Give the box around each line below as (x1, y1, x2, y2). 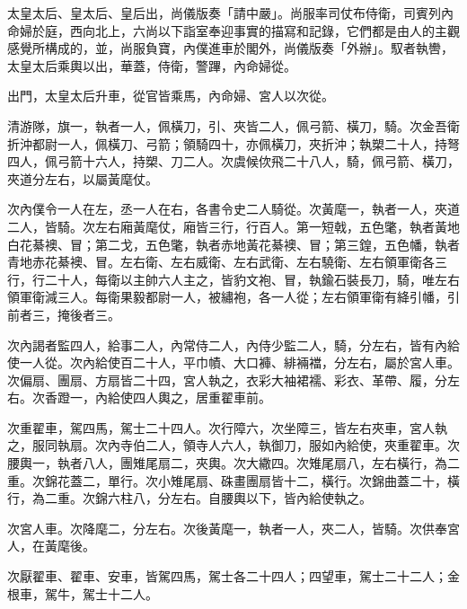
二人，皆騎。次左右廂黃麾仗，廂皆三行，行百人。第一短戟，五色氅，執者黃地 (7, 216, 460, 235)
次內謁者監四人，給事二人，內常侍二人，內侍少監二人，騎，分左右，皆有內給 (7, 335, 460, 354)
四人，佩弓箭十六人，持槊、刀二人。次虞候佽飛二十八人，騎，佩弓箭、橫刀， (7, 152, 460, 171)
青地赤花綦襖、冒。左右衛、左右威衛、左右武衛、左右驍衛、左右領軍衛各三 (7, 252, 447, 271)
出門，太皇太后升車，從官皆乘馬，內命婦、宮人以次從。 (7, 86, 334, 105)
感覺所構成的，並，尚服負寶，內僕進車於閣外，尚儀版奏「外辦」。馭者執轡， (7, 39, 454, 57)
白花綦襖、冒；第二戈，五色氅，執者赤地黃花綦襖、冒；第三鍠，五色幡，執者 (7, 234, 460, 253)
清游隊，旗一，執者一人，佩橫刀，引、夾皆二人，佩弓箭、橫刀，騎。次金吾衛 (7, 116, 460, 135)
